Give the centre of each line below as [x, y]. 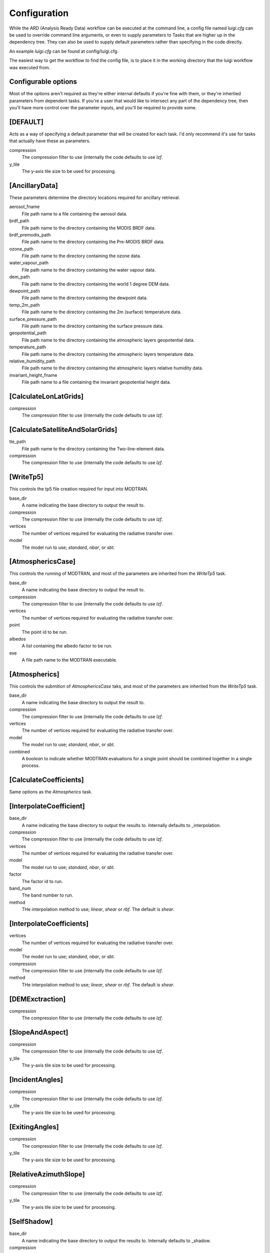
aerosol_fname [24, 207]
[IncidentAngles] [36, 1080]
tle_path [17, 442]
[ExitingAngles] [34, 1127]
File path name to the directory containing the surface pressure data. [93, 326]
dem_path [19, 277]
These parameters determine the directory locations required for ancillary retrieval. [94, 197]
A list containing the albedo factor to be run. [67, 646]
